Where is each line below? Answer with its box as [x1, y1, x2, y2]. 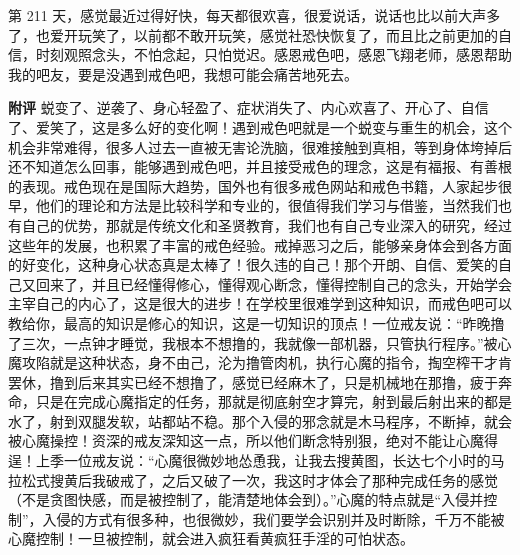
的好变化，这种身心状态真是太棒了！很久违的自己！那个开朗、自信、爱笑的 [8, 254, 498, 275]
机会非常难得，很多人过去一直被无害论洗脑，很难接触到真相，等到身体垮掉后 [8, 136, 512, 157]
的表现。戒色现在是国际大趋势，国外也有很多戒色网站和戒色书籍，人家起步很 [8, 175, 512, 196]
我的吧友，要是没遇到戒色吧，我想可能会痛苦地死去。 [8, 63, 358, 84]
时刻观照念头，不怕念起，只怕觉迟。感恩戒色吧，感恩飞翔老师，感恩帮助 [35, 44, 512, 65]
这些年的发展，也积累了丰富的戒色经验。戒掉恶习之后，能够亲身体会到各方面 [8, 234, 512, 255]
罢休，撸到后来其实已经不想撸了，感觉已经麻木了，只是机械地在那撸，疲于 [8, 371, 498, 392]
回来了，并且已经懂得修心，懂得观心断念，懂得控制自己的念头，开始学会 [35, 273, 512, 294]
